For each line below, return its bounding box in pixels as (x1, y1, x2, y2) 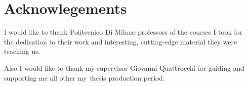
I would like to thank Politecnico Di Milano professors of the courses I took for (4, 27, 243, 37)
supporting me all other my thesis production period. (4, 72, 165, 83)
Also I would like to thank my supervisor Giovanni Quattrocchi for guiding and (4, 62, 245, 73)
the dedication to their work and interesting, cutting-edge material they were (4, 36, 237, 46)
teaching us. (4, 46, 40, 56)
